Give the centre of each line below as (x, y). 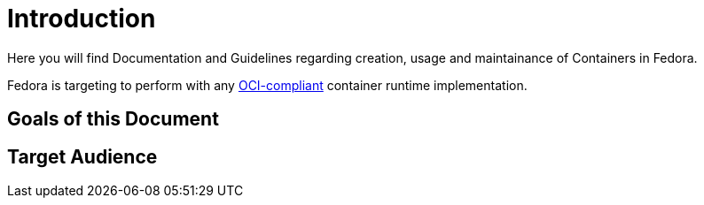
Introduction (82, 19)
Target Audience (82, 156)
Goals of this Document (113, 119)
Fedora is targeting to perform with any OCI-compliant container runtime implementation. (267, 85)
